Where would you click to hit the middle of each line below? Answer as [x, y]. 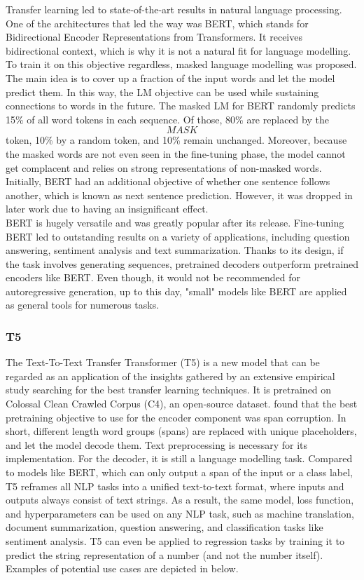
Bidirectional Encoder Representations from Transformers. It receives [154, 37]
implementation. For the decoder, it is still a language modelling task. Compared [179, 458]
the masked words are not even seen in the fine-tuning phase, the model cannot [176, 153]
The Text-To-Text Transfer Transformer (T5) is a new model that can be [163, 362]
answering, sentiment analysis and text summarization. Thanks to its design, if [175, 250]
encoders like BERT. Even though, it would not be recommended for [153, 277]
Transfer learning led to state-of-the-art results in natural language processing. [174, 9]
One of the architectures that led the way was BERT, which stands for [157, 23]
